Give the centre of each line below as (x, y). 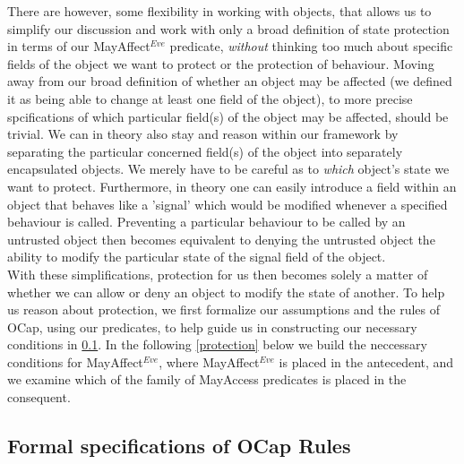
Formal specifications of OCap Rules (179, 446)
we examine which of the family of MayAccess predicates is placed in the (207, 379)
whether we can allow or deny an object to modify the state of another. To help (226, 292)
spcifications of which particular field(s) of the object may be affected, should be (228, 116)
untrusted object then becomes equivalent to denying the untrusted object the (221, 239)
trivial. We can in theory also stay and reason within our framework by (203, 134)
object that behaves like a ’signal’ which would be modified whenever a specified (228, 204)
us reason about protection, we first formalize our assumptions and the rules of (223, 309)
